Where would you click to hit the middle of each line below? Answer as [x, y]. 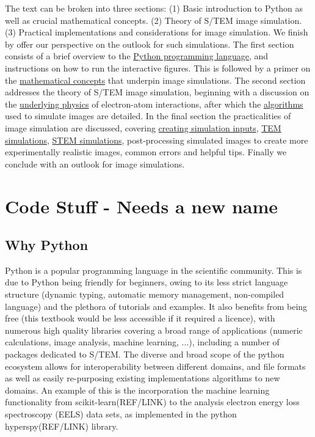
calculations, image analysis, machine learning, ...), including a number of [142, 342]
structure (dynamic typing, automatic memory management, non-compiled [145, 294]
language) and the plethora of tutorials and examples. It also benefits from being [156, 306]
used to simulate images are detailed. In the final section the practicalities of [148, 116]
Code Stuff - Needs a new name [142, 206]
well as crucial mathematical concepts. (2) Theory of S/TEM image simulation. [154, 20]
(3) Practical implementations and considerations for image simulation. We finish [157, 32]
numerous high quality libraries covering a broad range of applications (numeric [154, 330]
